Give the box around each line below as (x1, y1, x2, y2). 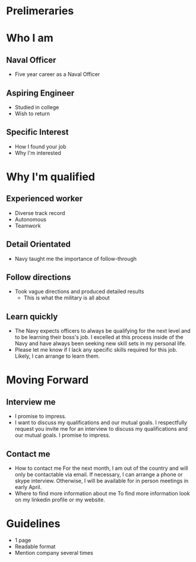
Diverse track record (14, 209, 65, 216)
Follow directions (6, 272, 71, 283)
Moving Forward (6, 373, 89, 387)
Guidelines (6, 517, 61, 531)
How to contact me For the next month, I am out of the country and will (14, 465, 188, 472)
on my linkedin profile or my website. (14, 496, 105, 503)
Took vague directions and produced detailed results (14, 288, 144, 295)
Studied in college (14, 104, 59, 110)
